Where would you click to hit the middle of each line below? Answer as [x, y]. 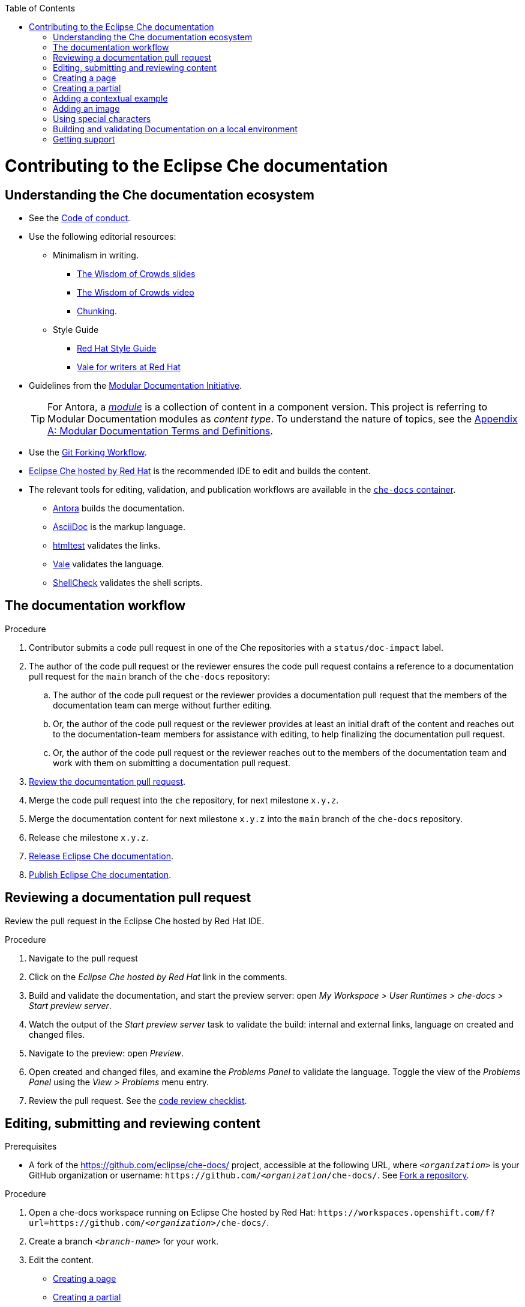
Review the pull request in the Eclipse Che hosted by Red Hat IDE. [135, 921]
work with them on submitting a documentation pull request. [172, 763]
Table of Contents [40, 8]
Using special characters [102, 119]
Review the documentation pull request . [107, 781]
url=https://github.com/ [87, 1223]
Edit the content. [61, 1260]
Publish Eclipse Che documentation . [100, 874]
